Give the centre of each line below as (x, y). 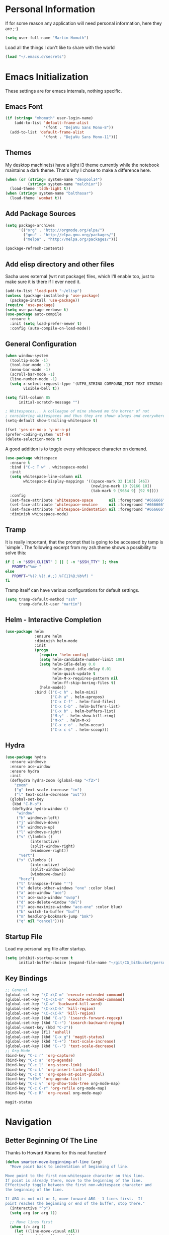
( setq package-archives (30, 225)
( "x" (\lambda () (34, 860)
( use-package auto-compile (33, 314)
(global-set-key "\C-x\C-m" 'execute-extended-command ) (65, 995)
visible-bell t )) (41, 388)
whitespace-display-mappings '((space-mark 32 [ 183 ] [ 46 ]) (87, 482)
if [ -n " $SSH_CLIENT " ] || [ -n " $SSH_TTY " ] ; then (62, 562)
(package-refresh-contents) (35, 249)
